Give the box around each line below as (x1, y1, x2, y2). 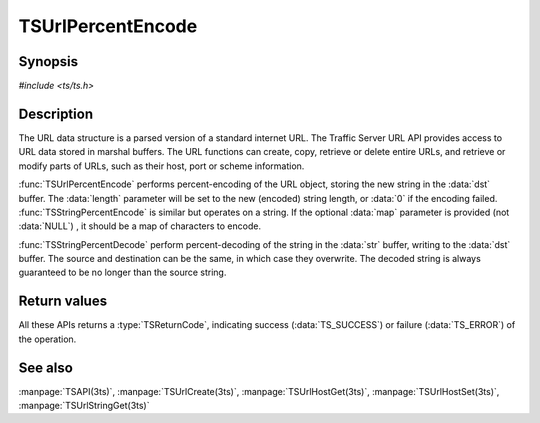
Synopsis (18, 53, 79, 70)
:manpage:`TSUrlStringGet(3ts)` (18, 400, 150, 412)
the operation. (18, 333, 77, 345)
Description (18, 105, 94, 122)
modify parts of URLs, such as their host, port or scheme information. (18, 160, 305, 172)
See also (18, 359, 74, 376)
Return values (18, 293, 108, 310)
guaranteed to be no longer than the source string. (18, 266, 227, 279)
